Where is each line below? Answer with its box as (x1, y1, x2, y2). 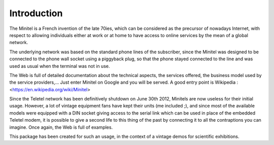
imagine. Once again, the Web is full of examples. (9, 124, 113, 130)
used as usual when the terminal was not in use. (9, 63, 110, 69)
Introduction (9, 8, 63, 19)
